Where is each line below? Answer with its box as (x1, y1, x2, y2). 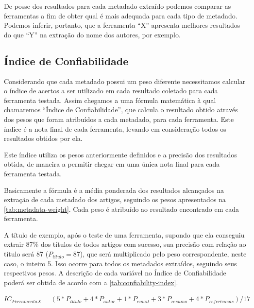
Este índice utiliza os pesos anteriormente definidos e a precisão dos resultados (4, 149, 237, 159)
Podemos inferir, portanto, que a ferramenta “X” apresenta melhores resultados (4, 20, 240, 30)
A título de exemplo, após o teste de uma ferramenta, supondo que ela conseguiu (4, 229, 245, 240)
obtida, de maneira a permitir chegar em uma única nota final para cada (4, 159, 220, 169)
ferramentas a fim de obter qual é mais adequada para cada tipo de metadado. (4, 10, 237, 20)
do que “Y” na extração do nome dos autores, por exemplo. (4, 29, 181, 39)
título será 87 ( (4, 249, 49, 259)
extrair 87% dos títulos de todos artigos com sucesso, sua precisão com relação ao (4, 239, 246, 249)
